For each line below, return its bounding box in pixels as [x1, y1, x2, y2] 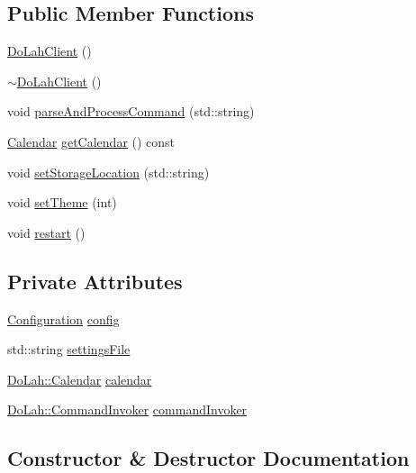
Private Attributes [7, 267, 183, 295]
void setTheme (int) [7, 193, 117, 212]
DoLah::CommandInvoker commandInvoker [7, 400, 248, 419]
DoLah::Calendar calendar [7, 369, 152, 388]
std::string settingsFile [7, 340, 131, 359]
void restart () [7, 223, 86, 241]
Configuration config [7, 309, 120, 328]
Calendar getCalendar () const [7, 132, 176, 150]
